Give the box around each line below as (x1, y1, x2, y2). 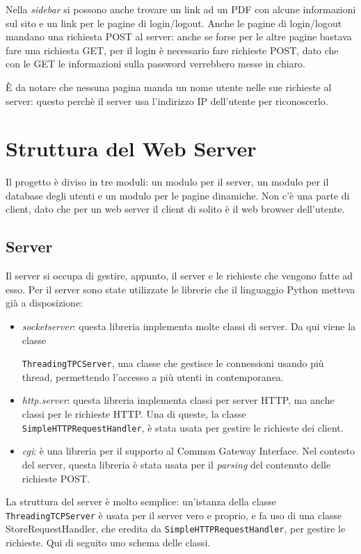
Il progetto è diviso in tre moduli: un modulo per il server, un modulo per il (6, 174, 329, 189)
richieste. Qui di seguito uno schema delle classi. (6, 535, 211, 550)
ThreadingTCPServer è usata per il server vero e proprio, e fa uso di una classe (6, 507, 342, 522)
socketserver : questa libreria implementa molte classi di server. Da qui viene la (22, 319, 356, 334)
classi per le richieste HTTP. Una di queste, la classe (22, 407, 246, 421)
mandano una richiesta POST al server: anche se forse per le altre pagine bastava (6, 29, 352, 44)
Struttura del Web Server (6, 134, 257, 163)
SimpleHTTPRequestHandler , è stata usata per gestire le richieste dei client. (22, 420, 344, 434)
